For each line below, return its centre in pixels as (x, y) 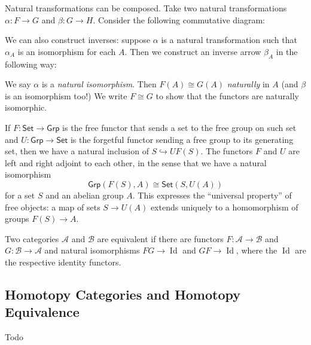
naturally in (248, 84)
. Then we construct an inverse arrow (193, 51)
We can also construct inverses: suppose (78, 40)
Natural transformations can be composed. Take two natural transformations (146, 8)
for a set (20, 195)
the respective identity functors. (63, 262)
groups (17, 219)
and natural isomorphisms (92, 250)
